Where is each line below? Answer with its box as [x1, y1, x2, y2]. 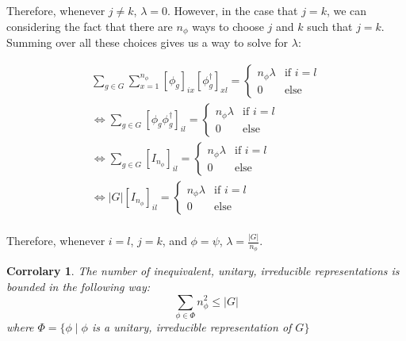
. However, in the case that [167, 2, 298, 18]
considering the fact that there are [6, 17, 173, 34]
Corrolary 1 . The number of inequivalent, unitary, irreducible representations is [6, 262, 400, 279]
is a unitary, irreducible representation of [91, 318, 292, 335]
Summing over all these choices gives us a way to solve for [6, 34, 289, 51]
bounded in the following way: [6, 278, 151, 294]
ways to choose [192, 17, 264, 34]
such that [307, 17, 353, 34]
